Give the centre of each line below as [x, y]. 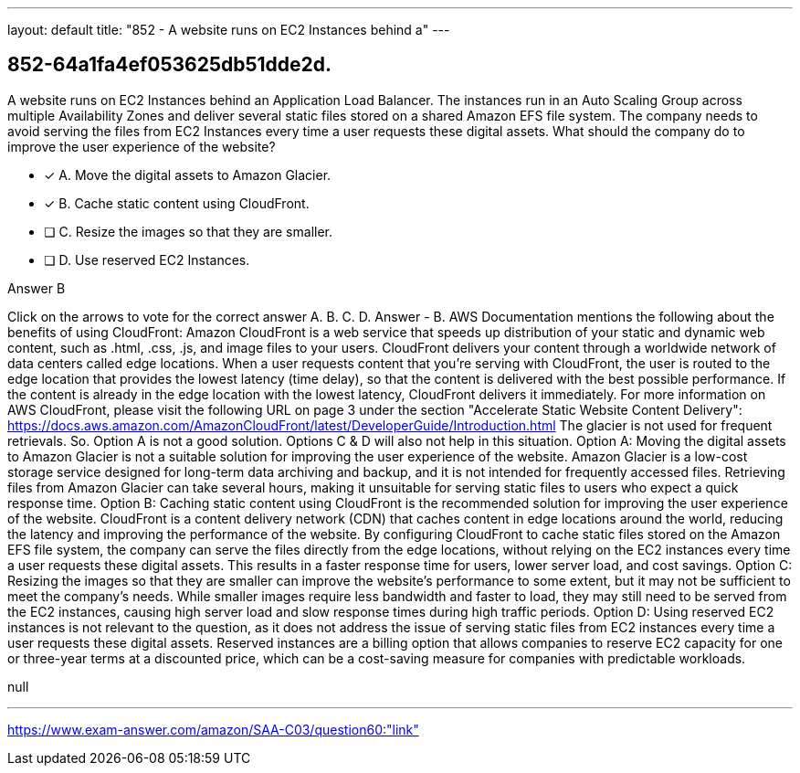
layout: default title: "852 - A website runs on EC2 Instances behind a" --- [229, 30]
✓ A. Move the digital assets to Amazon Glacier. [188, 175]
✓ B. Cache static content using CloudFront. [177, 203]
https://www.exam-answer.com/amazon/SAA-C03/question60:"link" [213, 729]
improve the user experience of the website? [142, 146]
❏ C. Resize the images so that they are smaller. [189, 231]
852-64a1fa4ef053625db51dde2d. [170, 65]
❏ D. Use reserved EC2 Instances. [147, 259]
